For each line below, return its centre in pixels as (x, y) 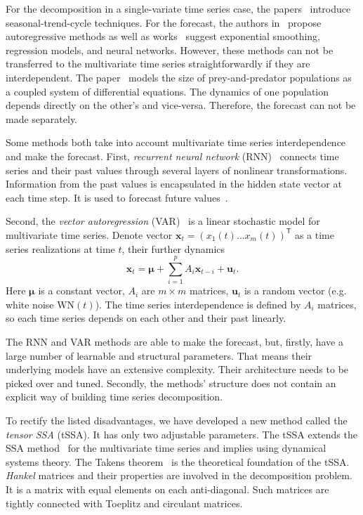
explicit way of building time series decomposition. (114, 397)
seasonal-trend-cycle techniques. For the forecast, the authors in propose (164, 22)
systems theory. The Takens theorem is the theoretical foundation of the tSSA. (178, 461)
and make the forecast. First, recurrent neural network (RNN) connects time (172, 156)
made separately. (42, 118)
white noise (30, 304)
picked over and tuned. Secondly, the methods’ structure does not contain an (171, 383)
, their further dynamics (173, 248)
